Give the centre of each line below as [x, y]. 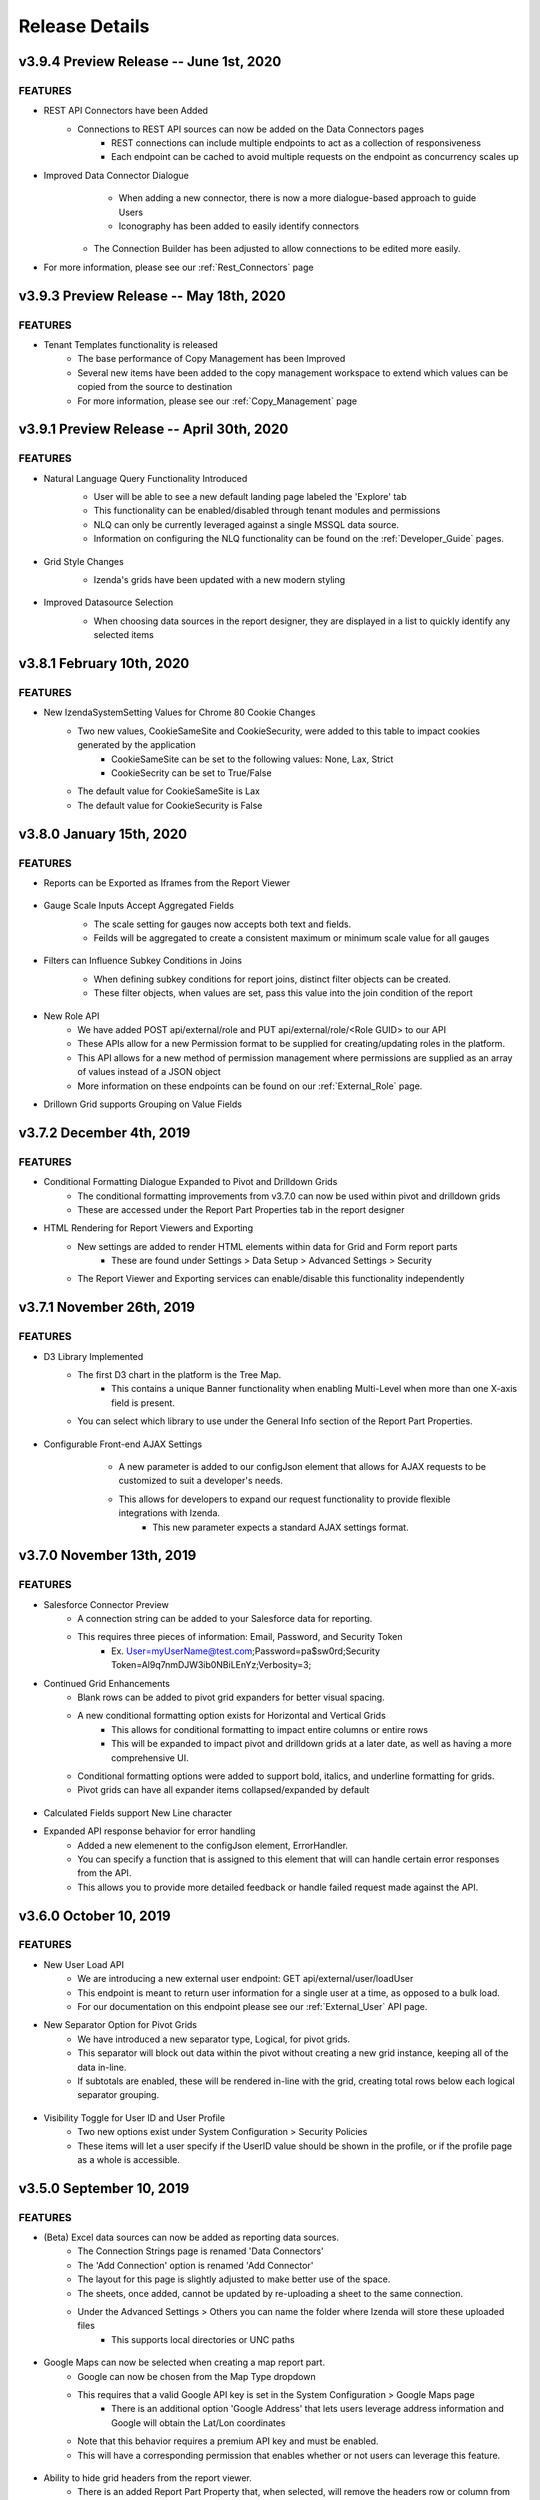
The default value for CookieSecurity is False [170, 805]
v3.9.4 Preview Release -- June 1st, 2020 [150, 61]
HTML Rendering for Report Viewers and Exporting [148, 1228]
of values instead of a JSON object [149, 1072]
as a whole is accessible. [128, 2159]
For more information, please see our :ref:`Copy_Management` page [217, 401]
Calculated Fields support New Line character [138, 1812]
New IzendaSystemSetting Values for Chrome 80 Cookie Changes [179, 712]
